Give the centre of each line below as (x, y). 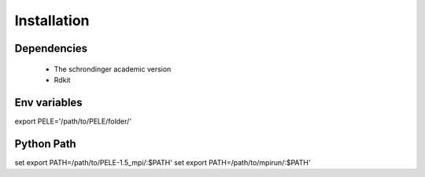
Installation (52, 20)
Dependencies (51, 48)
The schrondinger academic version (113, 69)
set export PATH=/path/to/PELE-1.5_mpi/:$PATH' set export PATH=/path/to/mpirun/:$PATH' (163, 162)
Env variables (48, 102)
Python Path (45, 144)
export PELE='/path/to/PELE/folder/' (73, 121)
